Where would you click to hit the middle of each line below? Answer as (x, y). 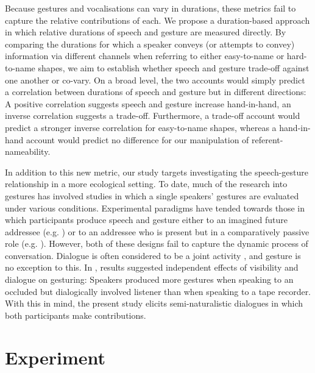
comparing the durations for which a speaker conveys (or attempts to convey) (150, 44)
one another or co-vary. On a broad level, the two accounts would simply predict (155, 80)
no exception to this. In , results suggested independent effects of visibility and (152, 267)
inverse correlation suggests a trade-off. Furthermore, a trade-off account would (153, 115)
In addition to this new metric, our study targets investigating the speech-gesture (157, 172)
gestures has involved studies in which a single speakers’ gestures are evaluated (152, 195)
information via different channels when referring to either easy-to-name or (145, 56)
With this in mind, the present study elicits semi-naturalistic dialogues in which (154, 303)
